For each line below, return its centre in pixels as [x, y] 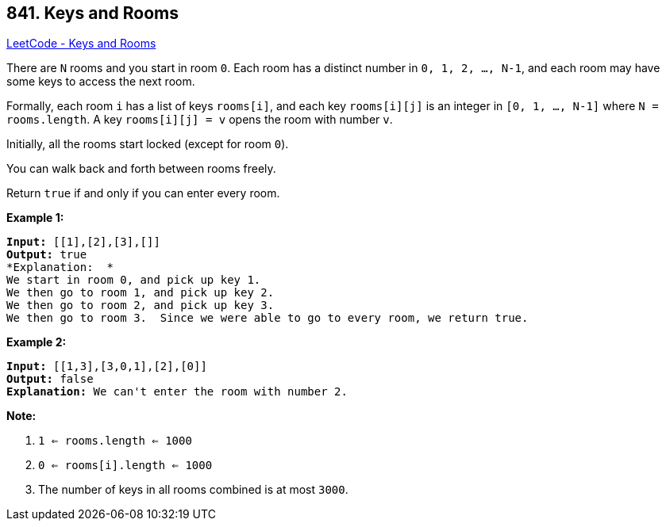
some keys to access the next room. [101, 82]
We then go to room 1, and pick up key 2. [141, 293]
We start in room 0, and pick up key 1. [134, 280]
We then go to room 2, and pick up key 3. [141, 306]
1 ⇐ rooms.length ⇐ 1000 [115, 441]
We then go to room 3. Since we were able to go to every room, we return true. [268, 318]
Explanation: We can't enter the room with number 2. [177, 392]
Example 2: [37, 342]
